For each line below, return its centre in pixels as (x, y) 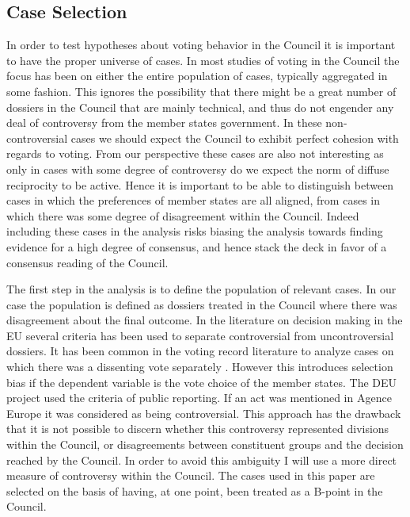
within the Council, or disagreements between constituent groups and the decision (205, 444)
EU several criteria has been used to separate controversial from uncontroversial (200, 335)
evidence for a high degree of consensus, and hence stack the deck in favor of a (197, 246)
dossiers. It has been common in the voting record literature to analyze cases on (200, 351)
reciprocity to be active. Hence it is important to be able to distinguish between (200, 184)
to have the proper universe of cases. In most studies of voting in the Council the (203, 60)
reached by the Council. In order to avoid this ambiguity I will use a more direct (202, 460)
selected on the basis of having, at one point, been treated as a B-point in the (195, 490)
